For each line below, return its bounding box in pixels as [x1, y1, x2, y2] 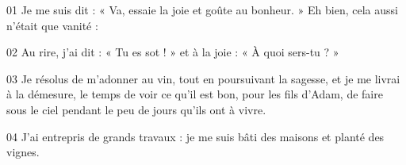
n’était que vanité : [6, 17, 98, 33]
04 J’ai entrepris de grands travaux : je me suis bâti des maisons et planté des [6, 128, 385, 144]
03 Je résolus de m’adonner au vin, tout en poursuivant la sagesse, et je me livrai [6, 70, 400, 86]
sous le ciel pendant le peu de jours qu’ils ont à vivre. [6, 101, 266, 117]
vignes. [6, 144, 40, 160]
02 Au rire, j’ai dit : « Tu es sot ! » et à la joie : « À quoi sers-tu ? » [6, 44, 339, 60]
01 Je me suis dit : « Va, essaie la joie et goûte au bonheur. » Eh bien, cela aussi [6, 2, 398, 17]
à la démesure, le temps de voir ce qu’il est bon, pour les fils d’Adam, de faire [6, 86, 383, 102]
